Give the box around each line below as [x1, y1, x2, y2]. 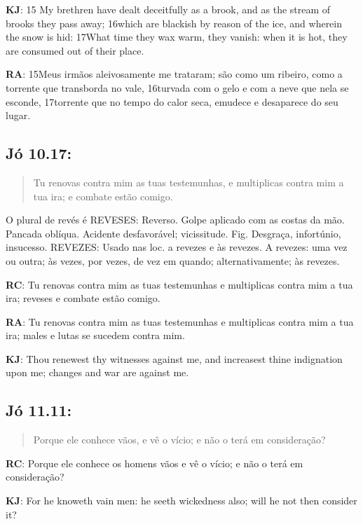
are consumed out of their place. [6, 43, 144, 57]
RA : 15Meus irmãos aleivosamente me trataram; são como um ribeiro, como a [6, 67, 343, 81]
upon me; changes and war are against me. [6, 365, 189, 380]
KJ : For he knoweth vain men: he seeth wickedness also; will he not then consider [6, 493, 357, 508]
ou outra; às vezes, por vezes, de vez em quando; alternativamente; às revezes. [6, 253, 340, 268]
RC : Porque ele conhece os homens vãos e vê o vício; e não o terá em [6, 455, 303, 470]
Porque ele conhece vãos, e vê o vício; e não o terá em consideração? [33, 432, 326, 447]
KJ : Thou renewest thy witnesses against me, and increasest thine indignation [6, 351, 343, 366]
